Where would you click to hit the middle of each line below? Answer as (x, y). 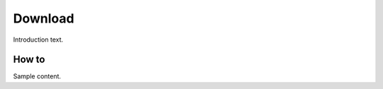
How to (29, 60)
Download (44, 18)
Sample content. (37, 76)
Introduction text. (38, 40)
